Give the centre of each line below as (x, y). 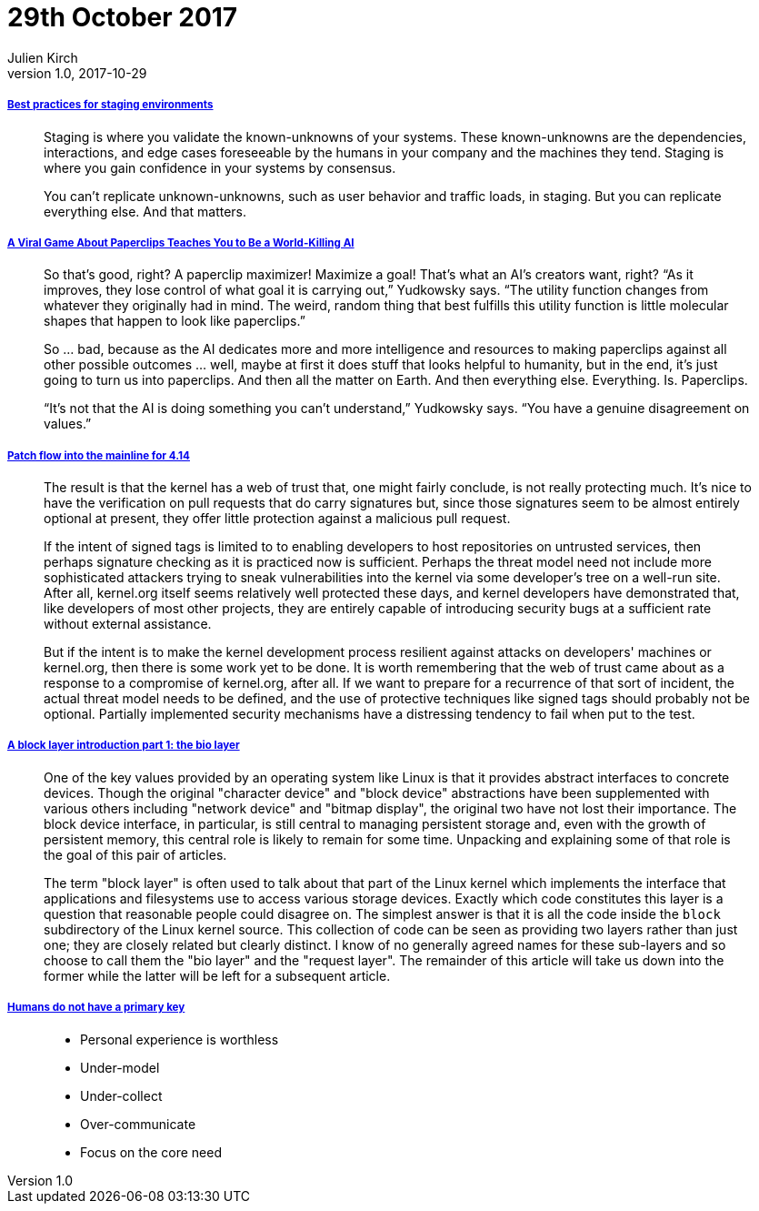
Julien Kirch (43, 57)
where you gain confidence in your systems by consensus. (220, 167)
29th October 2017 (123, 17)
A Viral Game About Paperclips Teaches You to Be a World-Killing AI (181, 242)
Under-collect (121, 1095)
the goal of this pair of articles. (135, 854)
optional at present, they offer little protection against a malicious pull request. (277, 519)
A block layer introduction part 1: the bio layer (124, 746)
